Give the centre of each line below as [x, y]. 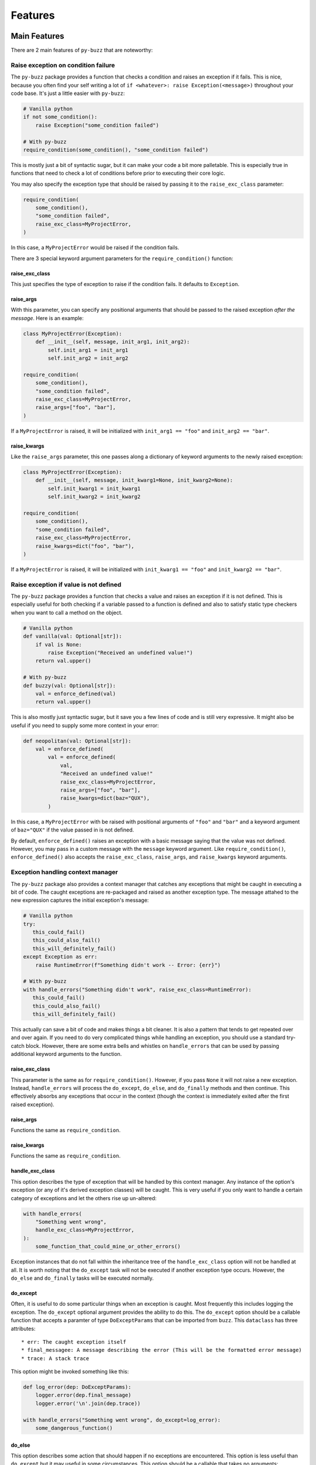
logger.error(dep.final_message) [83, 1395]
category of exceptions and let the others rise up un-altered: [84, 1198]
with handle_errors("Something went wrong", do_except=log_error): [122, 1420]
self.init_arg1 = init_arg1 [88, 350]
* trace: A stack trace [55, 1358]
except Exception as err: [60, 957]
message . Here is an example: [47, 318]
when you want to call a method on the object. [67, 612]
